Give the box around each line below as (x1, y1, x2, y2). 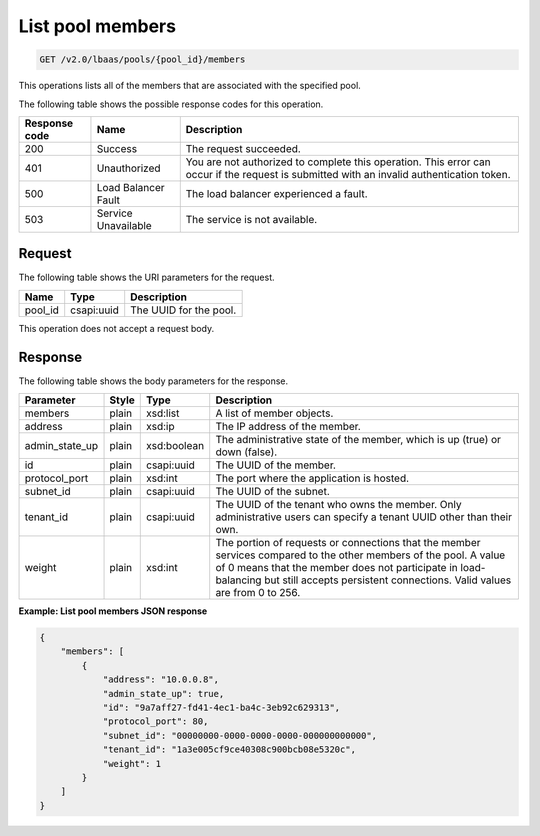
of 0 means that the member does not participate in (215, 561, 459, 575)
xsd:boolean (146, 439, 205, 453)
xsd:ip (146, 420, 175, 434)
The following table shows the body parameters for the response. (18, 375, 289, 387)
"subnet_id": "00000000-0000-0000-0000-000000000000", (102, 730, 378, 741)
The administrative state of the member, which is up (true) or (215, 433, 502, 447)
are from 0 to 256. (215, 586, 301, 600)
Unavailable (96, 218, 152, 232)
